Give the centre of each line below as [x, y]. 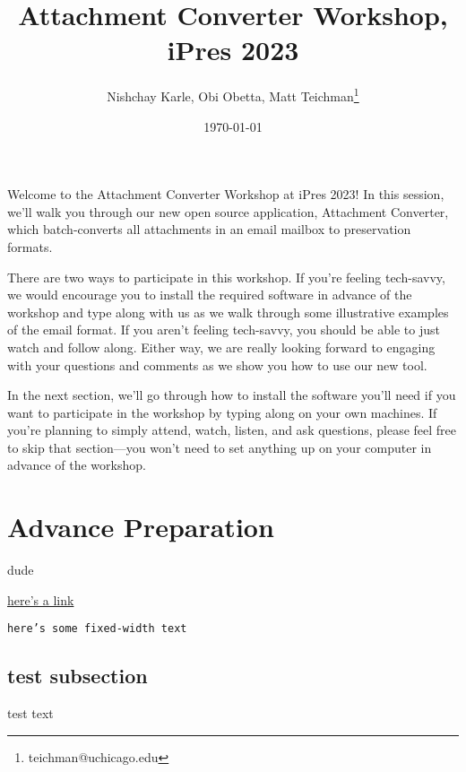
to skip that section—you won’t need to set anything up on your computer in [220, 447]
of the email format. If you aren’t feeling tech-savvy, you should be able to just [224, 330]
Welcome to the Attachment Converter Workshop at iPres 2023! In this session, [226, 194]
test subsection [78, 676]
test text [30, 713]
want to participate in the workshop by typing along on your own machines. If [222, 412]
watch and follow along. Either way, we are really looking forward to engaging [221, 347]
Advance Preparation [141, 527]
